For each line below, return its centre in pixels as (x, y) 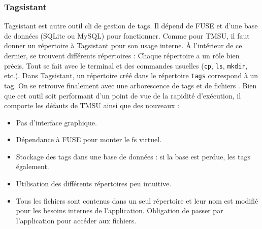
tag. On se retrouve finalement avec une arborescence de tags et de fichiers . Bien (130, 85)
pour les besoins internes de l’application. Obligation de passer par (120, 210)
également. (32, 166)
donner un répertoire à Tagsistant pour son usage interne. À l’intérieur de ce (123, 45)
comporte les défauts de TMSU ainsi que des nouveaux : (92, 105)
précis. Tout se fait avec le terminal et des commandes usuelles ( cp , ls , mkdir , (126, 65)
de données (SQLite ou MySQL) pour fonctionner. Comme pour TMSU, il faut (127, 35)
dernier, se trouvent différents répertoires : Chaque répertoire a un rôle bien (122, 55)
